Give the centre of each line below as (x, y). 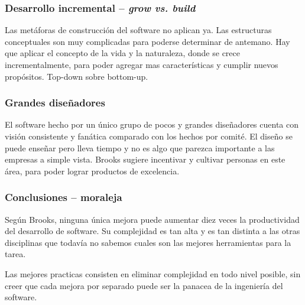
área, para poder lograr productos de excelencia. (92, 171)
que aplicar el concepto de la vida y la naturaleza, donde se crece (122, 53)
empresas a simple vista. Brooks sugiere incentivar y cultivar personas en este (145, 159)
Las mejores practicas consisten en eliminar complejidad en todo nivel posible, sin (153, 273)
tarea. (15, 254)
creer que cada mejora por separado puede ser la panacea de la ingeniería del (144, 285)
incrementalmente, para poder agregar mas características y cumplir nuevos (142, 64)
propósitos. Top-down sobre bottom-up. (77, 76)
